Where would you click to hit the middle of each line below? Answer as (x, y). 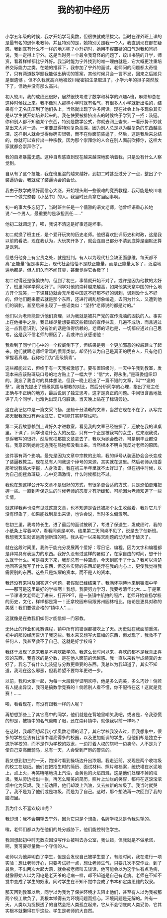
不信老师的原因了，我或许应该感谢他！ (66, 335)
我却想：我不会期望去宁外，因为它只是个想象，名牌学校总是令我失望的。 (79, 819)
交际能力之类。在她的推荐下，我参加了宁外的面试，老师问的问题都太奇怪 (83, 68)
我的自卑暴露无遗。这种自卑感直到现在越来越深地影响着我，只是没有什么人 (81, 157)
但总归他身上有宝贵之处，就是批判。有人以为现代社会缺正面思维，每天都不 (81, 258)
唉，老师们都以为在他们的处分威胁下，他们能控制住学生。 (64, 830)
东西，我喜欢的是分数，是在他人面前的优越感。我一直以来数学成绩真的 (85, 658)
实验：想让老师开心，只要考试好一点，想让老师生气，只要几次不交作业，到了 (83, 863)
